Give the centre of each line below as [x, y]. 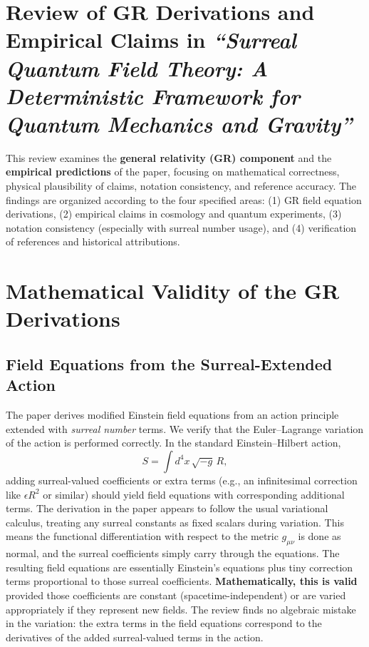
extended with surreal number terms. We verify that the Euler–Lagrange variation [185, 428]
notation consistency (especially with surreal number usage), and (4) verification [181, 227]
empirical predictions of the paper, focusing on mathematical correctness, [173, 172]
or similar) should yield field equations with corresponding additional [194, 494]
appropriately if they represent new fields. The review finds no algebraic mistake [181, 609]
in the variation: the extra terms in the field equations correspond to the [164, 623]
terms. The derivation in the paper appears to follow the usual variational [167, 508]
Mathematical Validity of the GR [173, 291]
